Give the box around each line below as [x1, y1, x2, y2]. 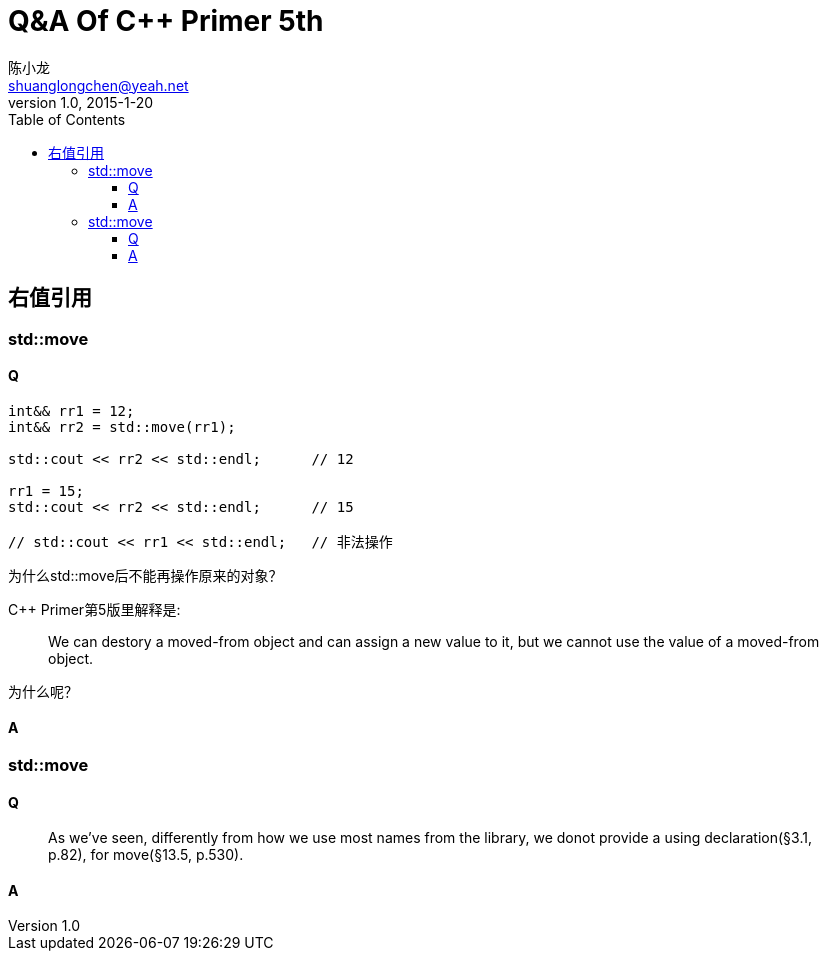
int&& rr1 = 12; [8, 402, 135, 419]
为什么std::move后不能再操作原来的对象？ [8, 566, 283, 584]
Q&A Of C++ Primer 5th [8, 4, 324, 38]
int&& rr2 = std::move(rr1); [8, 418, 236, 435]
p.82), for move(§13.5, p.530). [48, 846, 244, 864]
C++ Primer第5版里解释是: [8, 600, 181, 618]
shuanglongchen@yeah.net [8, 76, 189, 94]
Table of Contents [8, 110, 126, 128]
